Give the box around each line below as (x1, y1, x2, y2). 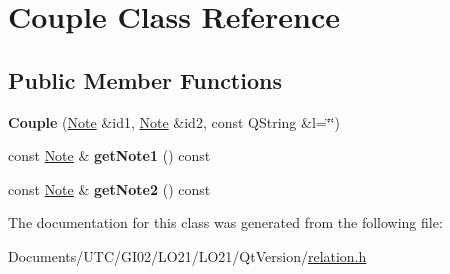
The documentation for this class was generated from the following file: (8, 212, 443, 233)
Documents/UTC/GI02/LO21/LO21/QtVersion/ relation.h (8, 245, 367, 266)
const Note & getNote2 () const (8, 178, 211, 199)
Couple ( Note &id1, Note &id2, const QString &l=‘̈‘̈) (8, 111, 340, 132)
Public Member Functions (8, 64, 282, 95)
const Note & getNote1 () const (8, 145, 211, 166)
